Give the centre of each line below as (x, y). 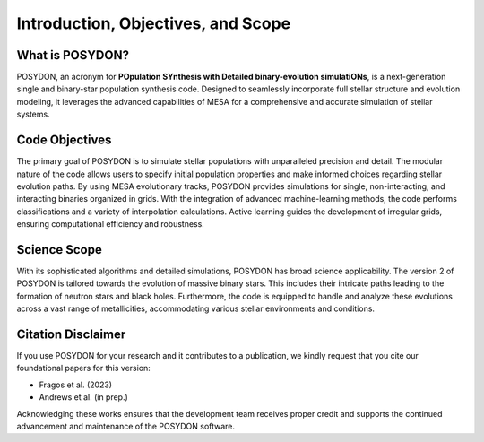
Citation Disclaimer (71, 334)
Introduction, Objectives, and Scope (154, 23)
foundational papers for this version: (84, 368)
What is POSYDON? (73, 55)
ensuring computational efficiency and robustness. (111, 224)
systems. (33, 114)
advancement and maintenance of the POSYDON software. (126, 427)
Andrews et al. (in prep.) (84, 397)
